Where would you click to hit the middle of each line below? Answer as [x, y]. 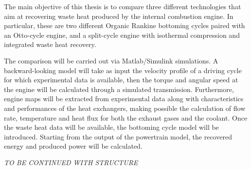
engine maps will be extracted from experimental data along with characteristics [124, 99]
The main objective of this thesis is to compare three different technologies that [123, 6]
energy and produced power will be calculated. [73, 146]
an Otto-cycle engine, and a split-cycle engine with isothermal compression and [122, 35]
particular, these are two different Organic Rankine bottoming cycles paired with [125, 25]
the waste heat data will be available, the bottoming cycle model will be [111, 127]
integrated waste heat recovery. [50, 44]
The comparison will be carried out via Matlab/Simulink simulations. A [111, 60]
